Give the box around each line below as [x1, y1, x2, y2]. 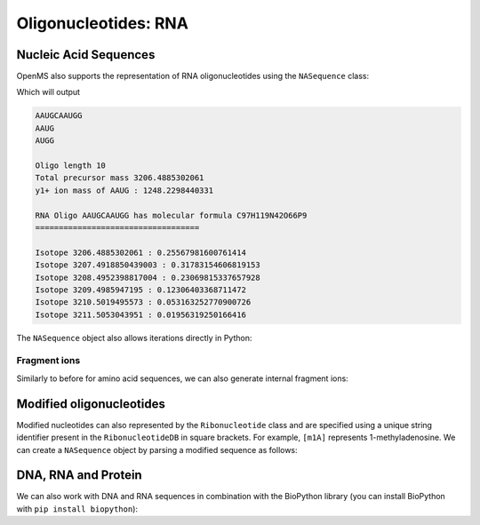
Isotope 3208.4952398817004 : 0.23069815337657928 [35, 272, 261, 282]
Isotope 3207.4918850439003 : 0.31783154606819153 [35, 260, 261, 270]
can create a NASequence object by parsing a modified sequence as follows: [16, 444, 298, 455]
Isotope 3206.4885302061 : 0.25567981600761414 [35, 247, 246, 258]
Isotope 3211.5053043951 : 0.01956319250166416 [35, 309, 246, 320]
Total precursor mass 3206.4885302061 [35, 173, 204, 183]
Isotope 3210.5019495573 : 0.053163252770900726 [35, 298, 252, 307]
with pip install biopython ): [16, 503, 138, 514]
